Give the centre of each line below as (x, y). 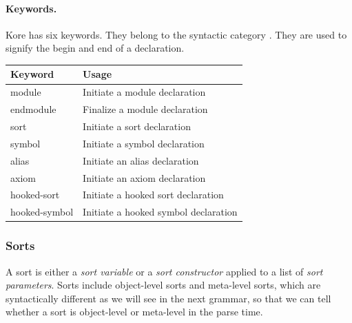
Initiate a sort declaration (137, 126)
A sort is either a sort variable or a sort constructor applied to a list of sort (164, 271)
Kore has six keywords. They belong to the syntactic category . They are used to (176, 34)
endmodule (33, 109)
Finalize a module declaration (145, 109)
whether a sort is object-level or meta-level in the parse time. (134, 312)
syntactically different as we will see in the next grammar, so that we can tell (168, 298)
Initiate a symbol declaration (144, 143)
